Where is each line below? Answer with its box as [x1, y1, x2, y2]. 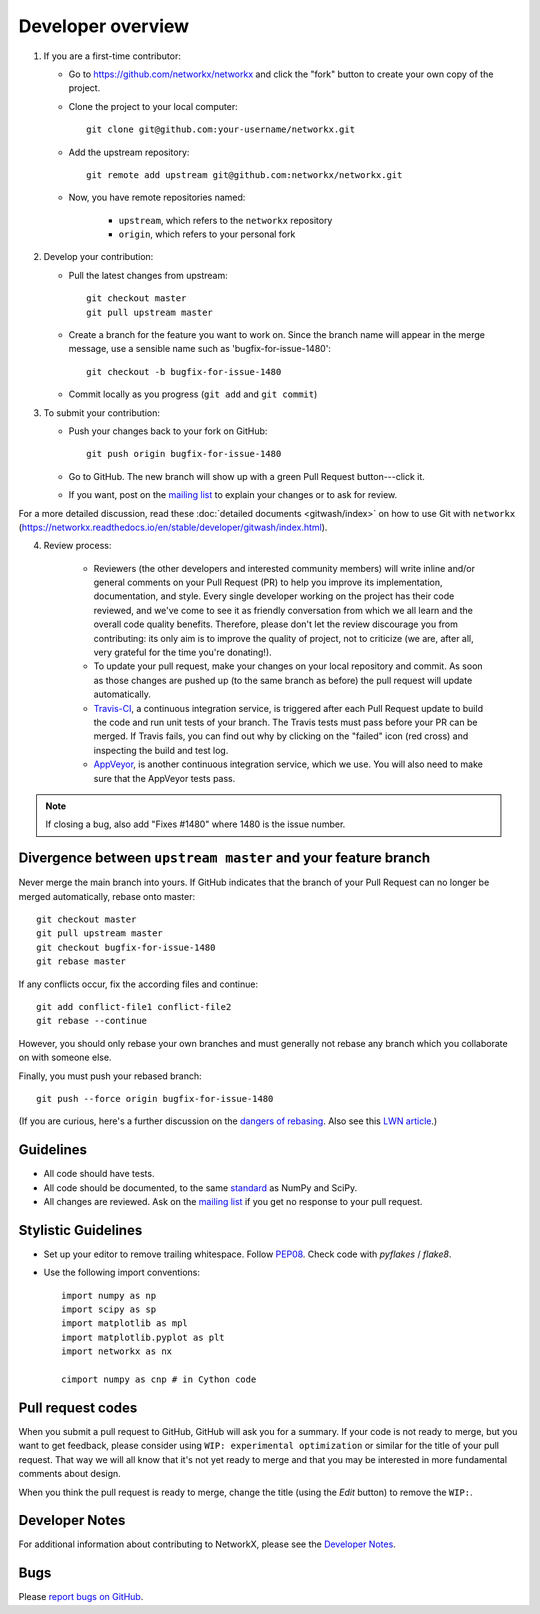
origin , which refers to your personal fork [118, 228, 296, 240]
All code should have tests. [43, 1168, 155, 1180]
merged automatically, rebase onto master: [18, 890, 195, 902]
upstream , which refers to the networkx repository [118, 214, 333, 226]
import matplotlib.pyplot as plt [61, 1331, 225, 1343]
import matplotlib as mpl [61, 1318, 189, 1329]
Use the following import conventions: [43, 1266, 200, 1279]
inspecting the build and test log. [93, 744, 229, 756]
